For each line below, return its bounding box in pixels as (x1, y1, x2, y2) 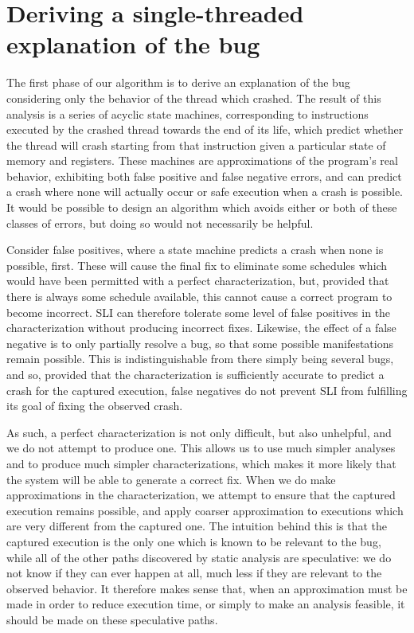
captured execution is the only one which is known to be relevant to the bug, (6, 533, 381, 549)
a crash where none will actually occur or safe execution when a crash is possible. (6, 183, 404, 200)
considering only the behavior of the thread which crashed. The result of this (6, 89, 381, 106)
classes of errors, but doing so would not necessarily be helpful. (6, 214, 314, 231)
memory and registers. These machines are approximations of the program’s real (6, 152, 398, 169)
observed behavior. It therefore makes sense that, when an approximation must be (6, 580, 408, 596)
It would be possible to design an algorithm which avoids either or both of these (6, 199, 397, 216)
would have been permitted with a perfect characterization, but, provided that (6, 272, 389, 289)
